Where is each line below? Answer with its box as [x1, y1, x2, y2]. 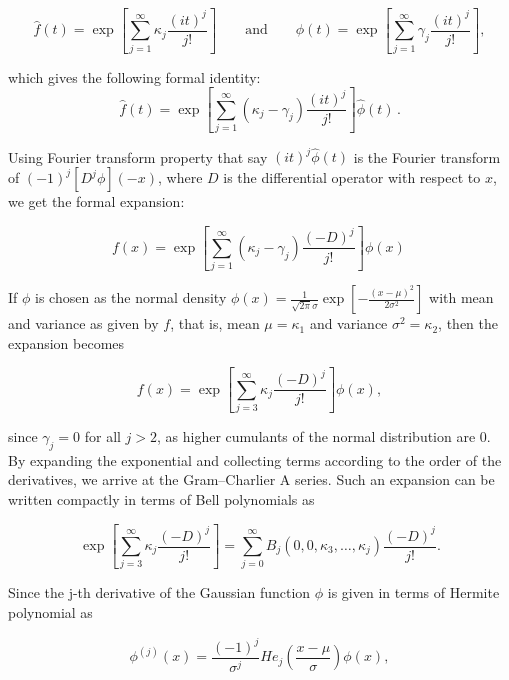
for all [84, 426, 121, 447]
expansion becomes [8, 332, 125, 353]
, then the [438, 313, 498, 334]
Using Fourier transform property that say [8, 146, 268, 167]
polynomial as [8, 601, 93, 622]
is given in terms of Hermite [327, 582, 500, 603]
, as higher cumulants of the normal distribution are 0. [157, 426, 491, 447]
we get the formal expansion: [8, 191, 185, 211]
